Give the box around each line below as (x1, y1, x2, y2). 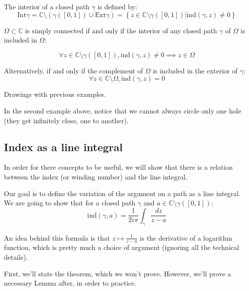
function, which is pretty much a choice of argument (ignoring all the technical (4, 242, 239, 252)
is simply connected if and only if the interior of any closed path (25, 25, 217, 35)
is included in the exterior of (152, 65, 238, 75)
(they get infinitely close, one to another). (4, 115, 129, 125)
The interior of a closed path (4, 1, 90, 11)
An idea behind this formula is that (4, 232, 110, 243)
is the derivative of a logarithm (140, 232, 232, 243)
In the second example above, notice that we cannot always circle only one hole (4, 105, 241, 115)
